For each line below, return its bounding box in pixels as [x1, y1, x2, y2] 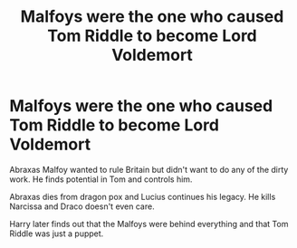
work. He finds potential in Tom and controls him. [9, 174, 193, 185]
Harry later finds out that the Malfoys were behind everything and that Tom [9, 218, 289, 229]
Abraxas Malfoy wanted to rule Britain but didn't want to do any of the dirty [9, 164, 289, 175]
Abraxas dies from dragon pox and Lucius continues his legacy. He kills [9, 191, 276, 202]
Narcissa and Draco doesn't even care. [9, 201, 156, 212]
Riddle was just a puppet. [9, 228, 104, 239]
